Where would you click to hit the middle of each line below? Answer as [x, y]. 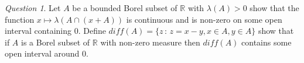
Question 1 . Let [33, 8]
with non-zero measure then [150, 42]
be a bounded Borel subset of [125, 8]
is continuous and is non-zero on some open [204, 19]
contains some [267, 42]
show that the [274, 8]
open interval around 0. [47, 53]
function [20, 19]
